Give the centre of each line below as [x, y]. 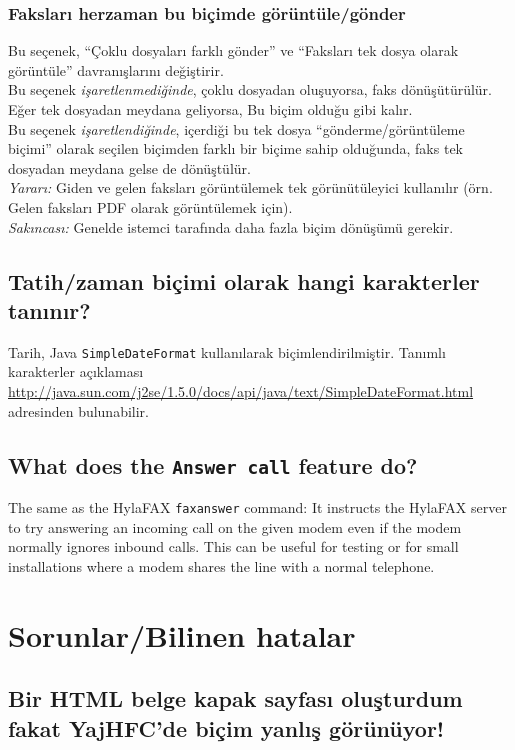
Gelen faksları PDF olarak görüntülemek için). [150, 206]
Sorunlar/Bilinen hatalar [182, 634]
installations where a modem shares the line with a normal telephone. [221, 565]
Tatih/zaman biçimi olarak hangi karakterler [244, 280]
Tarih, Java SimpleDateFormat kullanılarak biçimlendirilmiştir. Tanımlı [227, 351]
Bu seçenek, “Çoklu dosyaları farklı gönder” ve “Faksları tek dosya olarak [233, 50]
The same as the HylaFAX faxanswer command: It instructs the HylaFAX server [257, 506]
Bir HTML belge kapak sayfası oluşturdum [235, 698]
